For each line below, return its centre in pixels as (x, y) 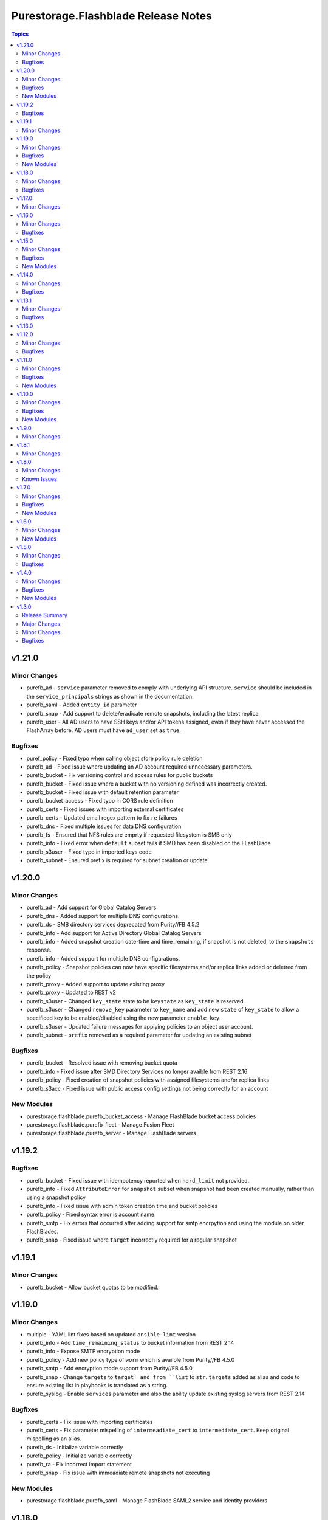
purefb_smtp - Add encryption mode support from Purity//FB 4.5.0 (109, 1369)
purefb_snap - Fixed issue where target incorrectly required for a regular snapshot (132, 1240)
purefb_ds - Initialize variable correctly (75, 1447)
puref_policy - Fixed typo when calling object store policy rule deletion (114, 758)
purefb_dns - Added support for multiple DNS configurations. (103, 916)
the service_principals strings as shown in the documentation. (110, 696)
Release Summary (45, 615)
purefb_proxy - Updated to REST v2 (71, 993)
